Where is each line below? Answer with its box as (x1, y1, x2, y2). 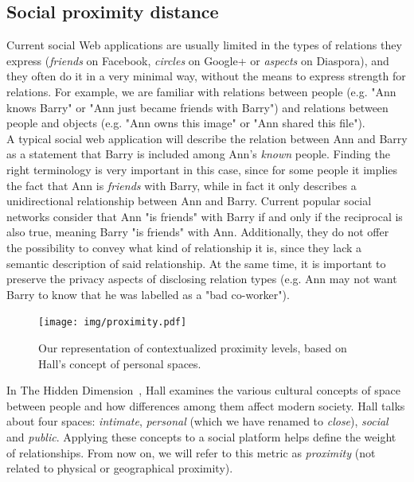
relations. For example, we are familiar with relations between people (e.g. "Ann (6, 83, 396, 99)
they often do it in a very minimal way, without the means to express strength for (6, 68, 406, 84)
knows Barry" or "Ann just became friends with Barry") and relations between (6, 99, 389, 115)
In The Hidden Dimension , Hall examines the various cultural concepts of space (6, 382, 400, 398)
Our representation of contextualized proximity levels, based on (38, 339, 347, 356)
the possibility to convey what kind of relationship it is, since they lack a (6, 239, 362, 255)
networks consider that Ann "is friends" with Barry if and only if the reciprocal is (6, 208, 403, 224)
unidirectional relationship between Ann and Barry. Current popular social (6, 192, 372, 209)
